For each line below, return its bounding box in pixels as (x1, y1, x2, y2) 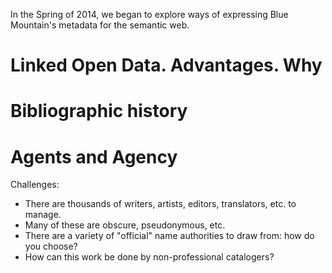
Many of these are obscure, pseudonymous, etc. (24, 219, 226, 231)
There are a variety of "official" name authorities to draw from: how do (24, 230, 315, 242)
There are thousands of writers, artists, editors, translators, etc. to (24, 198, 297, 210)
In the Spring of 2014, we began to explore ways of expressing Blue (10, 9, 289, 20)
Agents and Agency (10, 145, 178, 168)
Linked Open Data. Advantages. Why (10, 54, 323, 77)
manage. (24, 209, 62, 221)
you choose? (24, 240, 78, 253)
